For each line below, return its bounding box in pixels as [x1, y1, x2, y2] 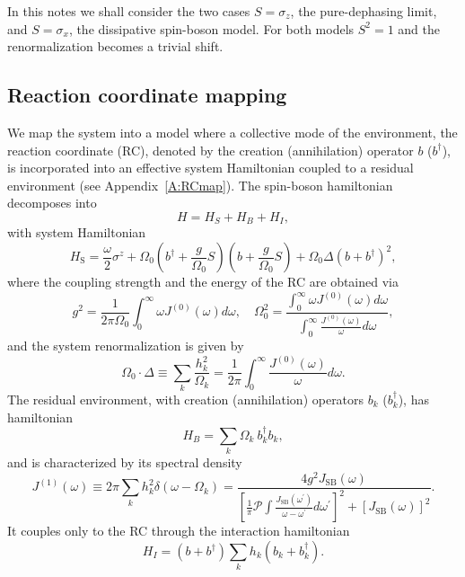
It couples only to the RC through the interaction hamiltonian [7, 521, 350, 540]
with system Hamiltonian [7, 223, 146, 242]
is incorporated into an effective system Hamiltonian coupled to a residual [7, 158, 414, 177]
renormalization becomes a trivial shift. [7, 37, 224, 56]
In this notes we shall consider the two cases [7, 2, 250, 20]
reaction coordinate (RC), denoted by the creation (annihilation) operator [7, 140, 414, 159]
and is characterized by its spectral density [7, 453, 242, 472]
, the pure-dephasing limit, [290, 2, 437, 20]
